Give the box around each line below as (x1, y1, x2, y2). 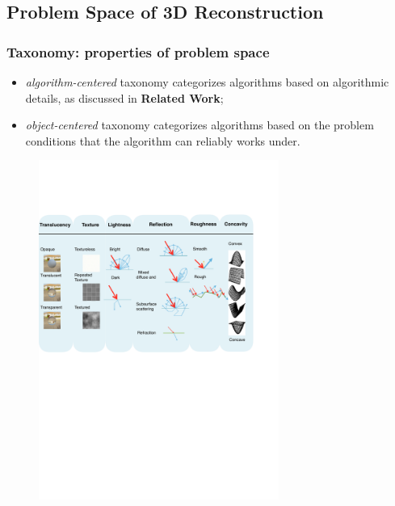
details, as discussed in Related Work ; (25, 89, 224, 106)
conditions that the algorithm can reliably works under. (25, 132, 300, 149)
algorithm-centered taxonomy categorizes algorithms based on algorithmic (25, 74, 389, 90)
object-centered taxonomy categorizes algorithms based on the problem (25, 116, 374, 133)
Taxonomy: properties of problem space (6, 41, 270, 61)
